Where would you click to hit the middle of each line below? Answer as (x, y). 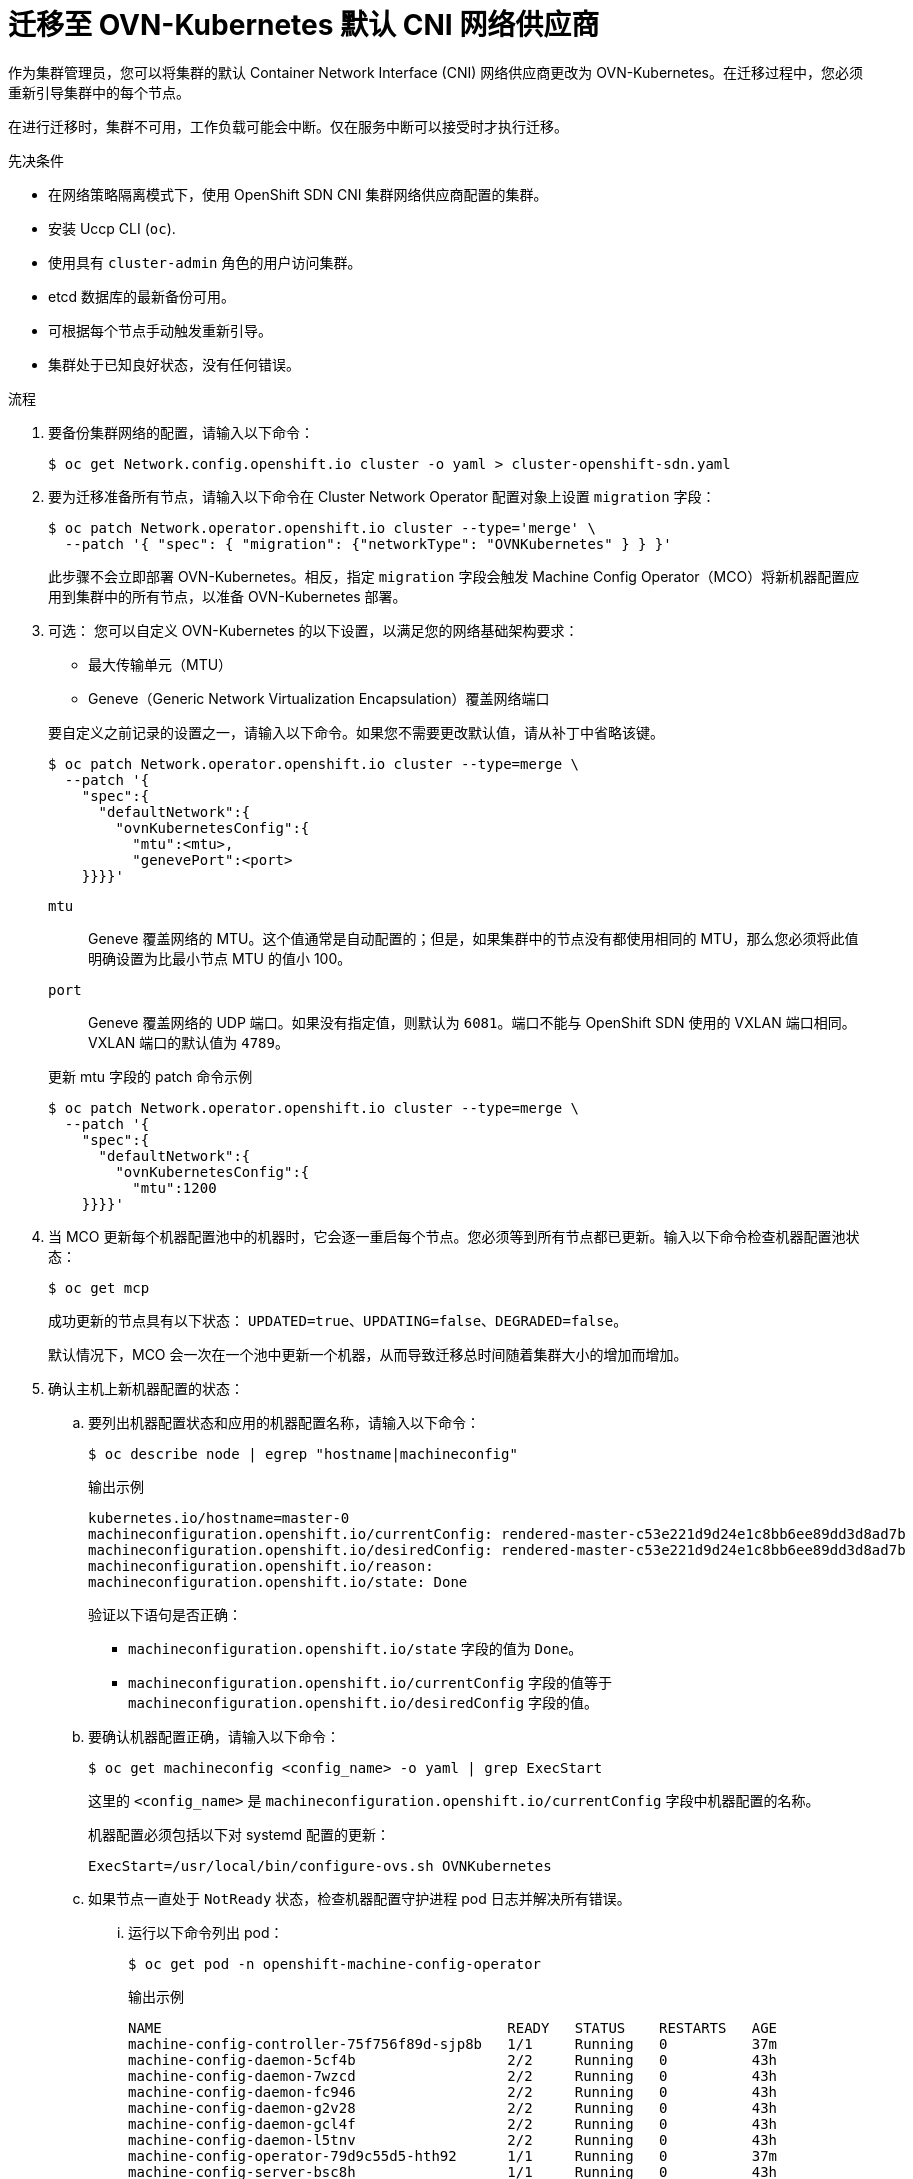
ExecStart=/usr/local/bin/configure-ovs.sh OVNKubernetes (320, 1865)
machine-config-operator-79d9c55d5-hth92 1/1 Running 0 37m (453, 2155)
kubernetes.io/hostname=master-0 (219, 1517)
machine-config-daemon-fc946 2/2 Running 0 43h (453, 2091)
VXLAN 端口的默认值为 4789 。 (188, 1042)
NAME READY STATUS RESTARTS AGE (453, 2027)
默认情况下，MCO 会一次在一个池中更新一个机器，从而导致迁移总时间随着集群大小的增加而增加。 (368, 1354)
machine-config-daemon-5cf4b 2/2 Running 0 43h (453, 2059)
